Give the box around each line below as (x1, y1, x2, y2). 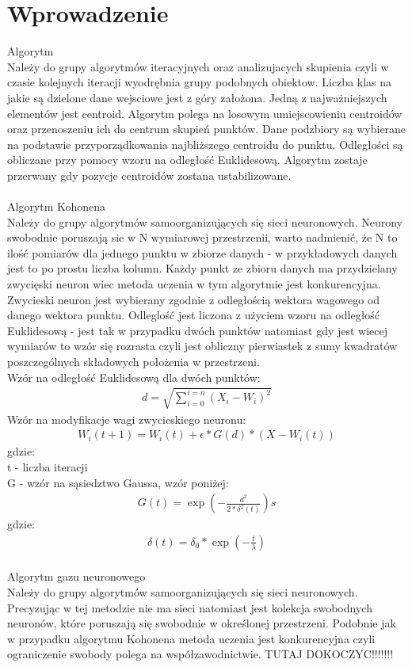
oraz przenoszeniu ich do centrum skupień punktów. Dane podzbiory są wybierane (7, 120, 406, 137)
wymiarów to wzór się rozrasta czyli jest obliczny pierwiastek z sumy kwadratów (7, 337, 398, 354)
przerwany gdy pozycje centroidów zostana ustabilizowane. (7, 166, 292, 183)
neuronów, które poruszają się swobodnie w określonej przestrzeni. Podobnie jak (7, 615, 396, 631)
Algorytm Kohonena (7, 198, 106, 215)
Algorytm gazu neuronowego (7, 568, 146, 585)
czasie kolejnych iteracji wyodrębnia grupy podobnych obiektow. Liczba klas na (7, 74, 392, 90)
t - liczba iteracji (7, 458, 88, 475)
